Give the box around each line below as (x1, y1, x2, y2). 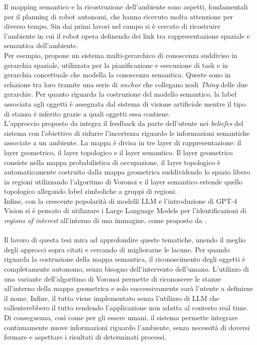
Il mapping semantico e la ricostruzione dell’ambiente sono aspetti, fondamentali (4, 1, 248, 11)
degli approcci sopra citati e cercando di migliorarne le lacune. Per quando (4, 244, 230, 254)
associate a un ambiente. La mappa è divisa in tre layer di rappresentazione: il (4, 137, 241, 148)
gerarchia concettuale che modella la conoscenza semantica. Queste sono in (4, 69, 231, 80)
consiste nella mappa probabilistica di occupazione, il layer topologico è (4, 157, 221, 167)
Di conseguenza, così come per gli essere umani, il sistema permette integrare (4, 312, 238, 322)
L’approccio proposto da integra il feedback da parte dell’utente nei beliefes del (4, 118, 244, 128)
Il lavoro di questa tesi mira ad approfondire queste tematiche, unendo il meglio (4, 234, 246, 245)
